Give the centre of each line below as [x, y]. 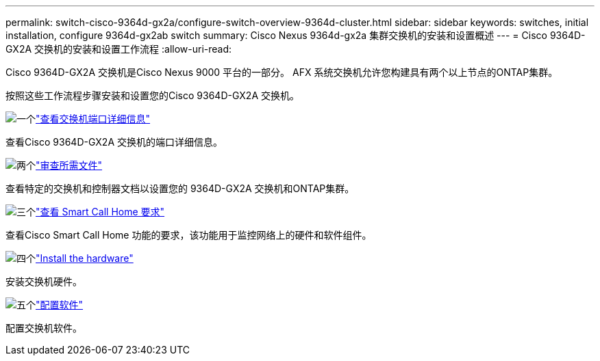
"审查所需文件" [69, 165]
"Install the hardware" [85, 258]
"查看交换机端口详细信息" [93, 119]
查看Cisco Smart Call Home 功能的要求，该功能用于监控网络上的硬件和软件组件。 [189, 235]
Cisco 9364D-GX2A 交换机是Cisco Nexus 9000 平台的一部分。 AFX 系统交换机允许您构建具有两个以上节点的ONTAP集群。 [282, 72]
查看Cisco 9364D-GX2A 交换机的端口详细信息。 [114, 142]
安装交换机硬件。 [44, 281]
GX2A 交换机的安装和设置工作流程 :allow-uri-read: [119, 49]
